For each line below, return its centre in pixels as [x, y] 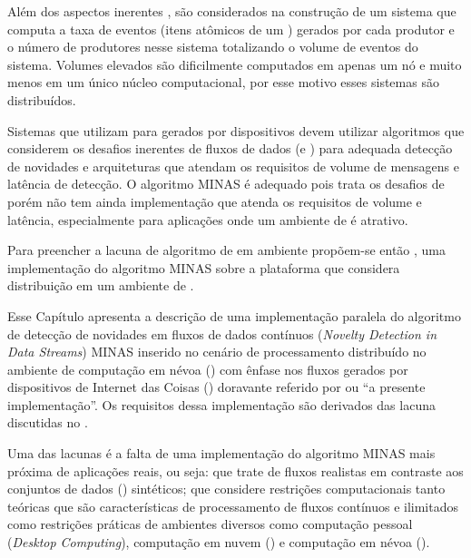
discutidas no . [48, 422]
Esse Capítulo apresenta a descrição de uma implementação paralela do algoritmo [234, 315]
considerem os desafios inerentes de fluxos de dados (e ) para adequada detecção [230, 148]
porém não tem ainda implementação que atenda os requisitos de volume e [215, 201]
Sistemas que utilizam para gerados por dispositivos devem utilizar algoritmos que [236, 130]
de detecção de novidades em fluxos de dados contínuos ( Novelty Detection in [222, 333]
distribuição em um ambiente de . [101, 285]
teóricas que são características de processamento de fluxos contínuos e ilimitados [233, 506]
